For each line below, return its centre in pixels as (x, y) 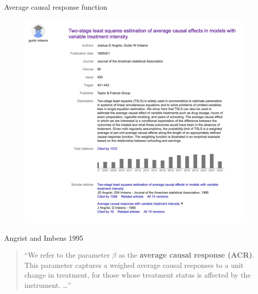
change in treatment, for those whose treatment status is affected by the (137, 275)
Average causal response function (56, 7)
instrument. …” (48, 285)
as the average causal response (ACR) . (186, 255)
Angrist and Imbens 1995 (44, 237)
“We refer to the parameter (67, 255)
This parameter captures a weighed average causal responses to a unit (134, 265)
